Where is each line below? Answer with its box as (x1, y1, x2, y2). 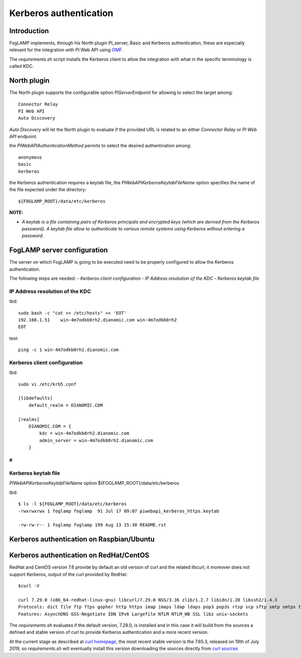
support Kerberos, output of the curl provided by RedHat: (9, 571, 128, 577)
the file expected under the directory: (9, 186, 87, 193)
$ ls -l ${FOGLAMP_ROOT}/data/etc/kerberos (18, 501, 127, 507)
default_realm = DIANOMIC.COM (28, 402, 103, 408)
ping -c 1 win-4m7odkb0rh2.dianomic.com (18, 347, 119, 353)
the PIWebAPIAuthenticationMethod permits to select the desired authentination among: (9, 143, 192, 149)
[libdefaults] (18, 395, 53, 401)
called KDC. (9, 63, 34, 69)
